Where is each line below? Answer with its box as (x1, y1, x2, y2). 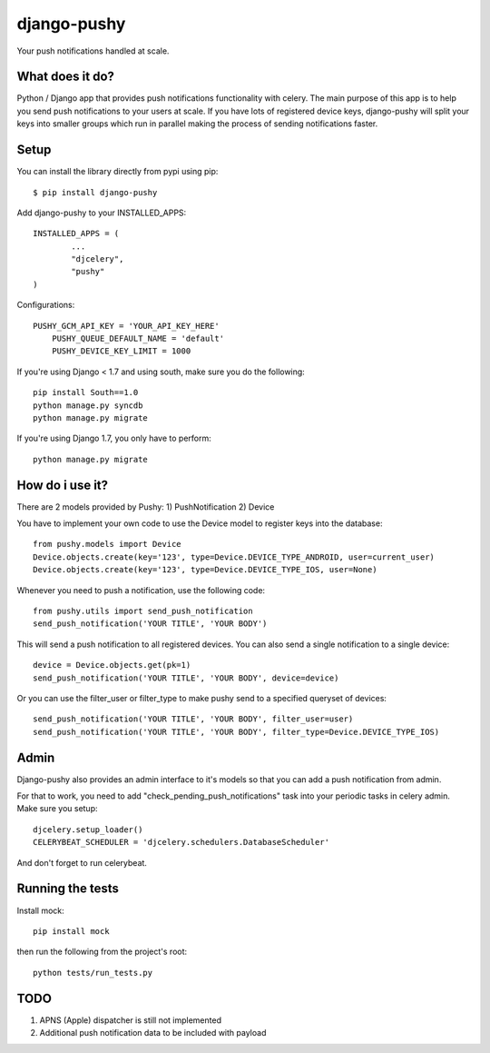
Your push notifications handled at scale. (16, 45, 170, 56)
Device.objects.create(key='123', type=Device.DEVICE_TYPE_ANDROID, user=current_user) (33, 551, 436, 562)
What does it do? (16, 69, 115, 84)
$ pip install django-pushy (33, 187, 158, 197)
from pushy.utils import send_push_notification (33, 606, 253, 617)
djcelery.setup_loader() (33, 824, 143, 835)
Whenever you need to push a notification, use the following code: (16, 584, 266, 595)
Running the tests (16, 881, 120, 897)
